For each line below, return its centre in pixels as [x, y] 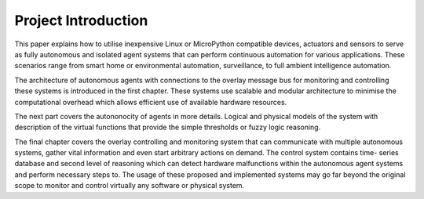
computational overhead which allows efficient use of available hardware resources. [151, 102]
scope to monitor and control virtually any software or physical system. [130, 186]
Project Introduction [81, 20]
